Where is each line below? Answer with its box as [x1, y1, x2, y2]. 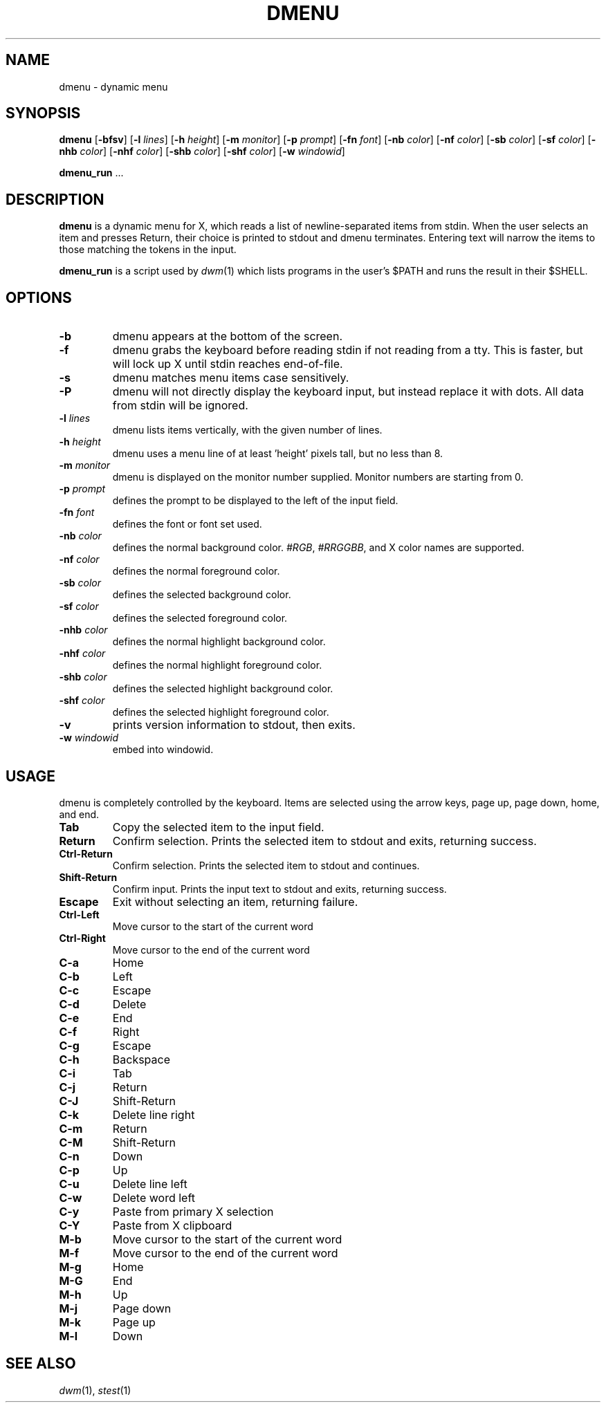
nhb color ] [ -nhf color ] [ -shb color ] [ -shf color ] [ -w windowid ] [59, 145, 345, 158]
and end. [59, 808, 100, 820]
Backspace [112, 1052, 171, 1066]
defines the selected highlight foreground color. [112, 706, 329, 719]
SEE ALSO [6, 1355, 76, 1373]
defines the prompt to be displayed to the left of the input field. [112, 494, 398, 507]
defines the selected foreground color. [112, 612, 288, 624]
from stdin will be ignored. [112, 398, 248, 413]
